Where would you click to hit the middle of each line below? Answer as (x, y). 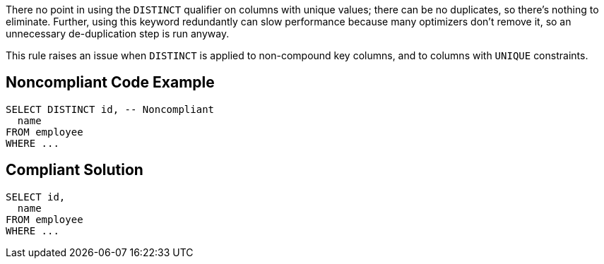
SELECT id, (36, 197)
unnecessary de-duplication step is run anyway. (118, 34)
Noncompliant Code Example (110, 83)
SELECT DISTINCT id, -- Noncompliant (110, 109)
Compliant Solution (75, 170)
